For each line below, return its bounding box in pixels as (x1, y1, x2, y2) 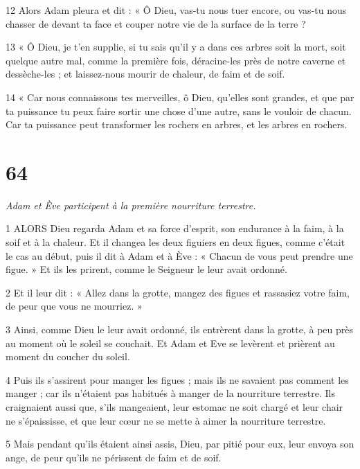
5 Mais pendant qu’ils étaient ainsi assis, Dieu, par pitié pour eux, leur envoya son (6, 436, 354, 451)
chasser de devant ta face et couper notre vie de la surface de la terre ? (6, 16, 306, 30)
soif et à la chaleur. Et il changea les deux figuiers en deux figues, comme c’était (6, 235, 345, 249)
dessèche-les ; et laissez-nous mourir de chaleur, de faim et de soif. (6, 67, 285, 81)
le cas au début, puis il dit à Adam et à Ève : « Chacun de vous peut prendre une (6, 248, 353, 263)
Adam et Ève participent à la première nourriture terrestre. (6, 197, 256, 212)
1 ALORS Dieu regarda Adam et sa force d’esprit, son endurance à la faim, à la (6, 221, 344, 236)
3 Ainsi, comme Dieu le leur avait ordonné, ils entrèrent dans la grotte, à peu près (6, 322, 353, 337)
